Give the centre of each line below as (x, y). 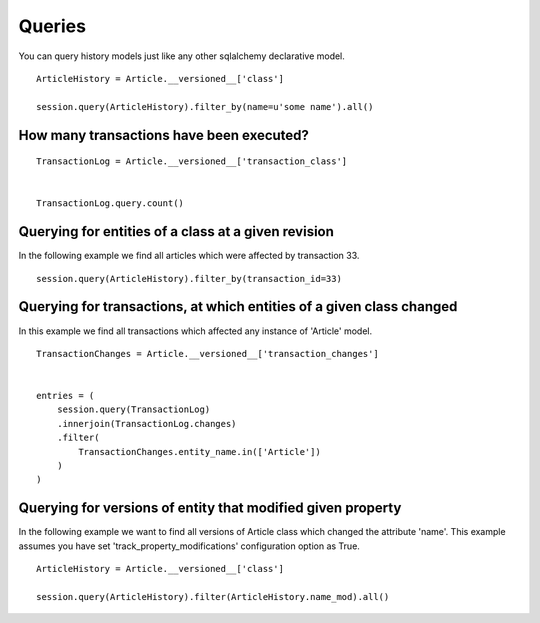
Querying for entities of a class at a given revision (176, 231)
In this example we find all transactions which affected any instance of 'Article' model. (195, 331)
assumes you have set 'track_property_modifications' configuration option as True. (189, 546)
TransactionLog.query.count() (110, 203)
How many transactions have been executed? (164, 135)
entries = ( (65, 396)
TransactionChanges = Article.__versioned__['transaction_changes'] (207, 353)
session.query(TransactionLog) (133, 409)
